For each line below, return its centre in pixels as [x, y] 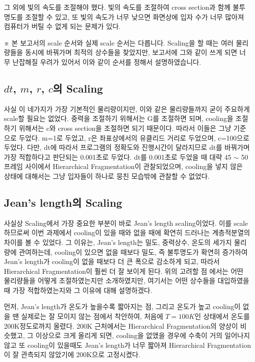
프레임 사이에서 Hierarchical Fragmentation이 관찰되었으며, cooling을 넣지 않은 [123, 166]
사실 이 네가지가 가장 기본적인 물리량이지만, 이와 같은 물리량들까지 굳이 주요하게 [127, 109]
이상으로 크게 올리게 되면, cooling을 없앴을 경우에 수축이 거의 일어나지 [143, 335]
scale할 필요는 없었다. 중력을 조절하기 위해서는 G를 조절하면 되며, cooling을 [119, 118]
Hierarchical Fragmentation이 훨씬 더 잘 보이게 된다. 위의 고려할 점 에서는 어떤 [124, 271]
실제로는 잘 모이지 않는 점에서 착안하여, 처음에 [92, 316]
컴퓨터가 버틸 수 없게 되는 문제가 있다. [62, 26]
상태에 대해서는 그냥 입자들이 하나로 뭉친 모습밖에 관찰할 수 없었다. [107, 176]
